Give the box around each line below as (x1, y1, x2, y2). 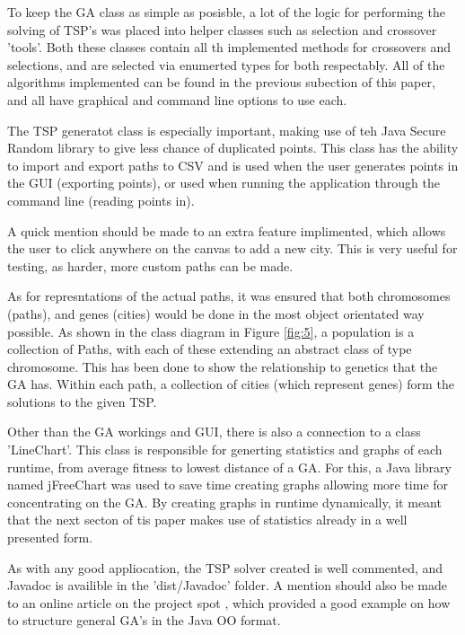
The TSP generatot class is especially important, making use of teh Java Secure (7, 120, 446, 139)
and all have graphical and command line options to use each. (7, 90, 347, 109)
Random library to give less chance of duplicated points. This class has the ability (7, 138, 459, 157)
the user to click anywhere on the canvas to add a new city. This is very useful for (7, 239, 458, 258)
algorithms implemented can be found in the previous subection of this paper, (7, 73, 435, 92)
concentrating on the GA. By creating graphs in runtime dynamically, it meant (7, 492, 442, 511)
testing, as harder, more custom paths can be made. (7, 256, 294, 275)
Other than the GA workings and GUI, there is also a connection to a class (7, 422, 421, 441)
